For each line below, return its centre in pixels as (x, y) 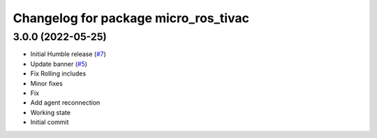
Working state (51, 112)
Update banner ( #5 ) (59, 64)
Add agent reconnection (65, 103)
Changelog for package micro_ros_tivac (131, 18)
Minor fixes (46, 83)
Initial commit (50, 122)
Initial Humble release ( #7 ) (68, 54)
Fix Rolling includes (58, 74)
